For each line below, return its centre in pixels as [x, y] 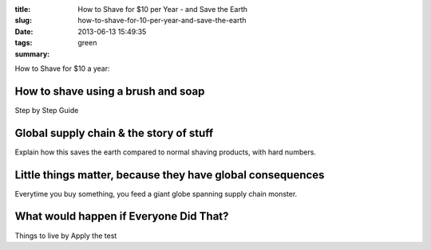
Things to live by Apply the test [66, 236]
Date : [24, 31]
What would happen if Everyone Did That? [122, 216]
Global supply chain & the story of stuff [114, 133]
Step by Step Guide [47, 110]
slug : [23, 21]
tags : [24, 43]
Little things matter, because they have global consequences [170, 175]
